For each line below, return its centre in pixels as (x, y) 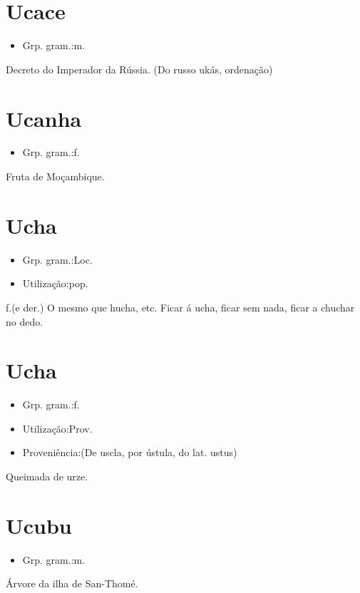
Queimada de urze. (47, 476)
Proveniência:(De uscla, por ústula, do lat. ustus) (130, 452)
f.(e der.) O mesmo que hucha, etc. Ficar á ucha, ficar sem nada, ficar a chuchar (180, 307)
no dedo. (25, 321)
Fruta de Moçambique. (55, 176)
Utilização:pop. (55, 283)
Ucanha (44, 118)
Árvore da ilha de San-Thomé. (72, 583)
